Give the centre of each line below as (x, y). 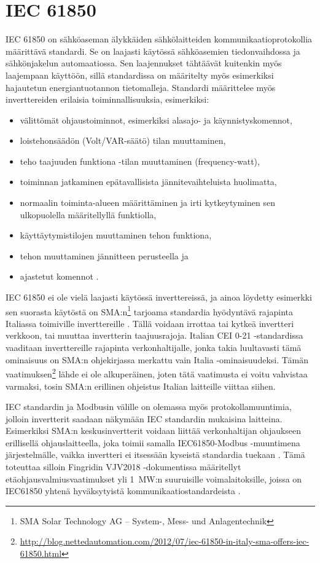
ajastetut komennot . (59, 276)
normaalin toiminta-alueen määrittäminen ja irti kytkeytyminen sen (147, 203)
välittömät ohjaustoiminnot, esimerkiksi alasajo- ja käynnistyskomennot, (156, 120)
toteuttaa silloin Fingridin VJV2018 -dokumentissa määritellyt (123, 467)
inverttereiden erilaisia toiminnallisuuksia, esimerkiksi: (107, 99)
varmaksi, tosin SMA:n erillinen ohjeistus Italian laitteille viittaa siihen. (141, 386)
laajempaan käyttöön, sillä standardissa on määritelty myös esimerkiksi (140, 75)
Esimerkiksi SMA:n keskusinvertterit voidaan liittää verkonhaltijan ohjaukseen (154, 431)
